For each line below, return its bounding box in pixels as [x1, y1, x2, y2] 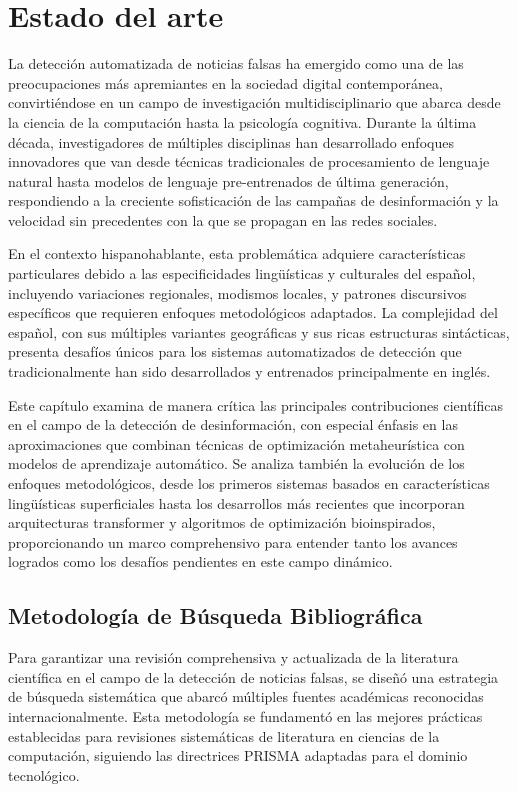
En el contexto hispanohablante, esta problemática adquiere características [8, 243, 466, 264]
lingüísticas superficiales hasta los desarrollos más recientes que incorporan [8, 492, 465, 513]
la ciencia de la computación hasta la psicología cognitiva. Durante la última [8, 111, 477, 132]
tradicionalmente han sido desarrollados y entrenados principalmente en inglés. [8, 361, 491, 382]
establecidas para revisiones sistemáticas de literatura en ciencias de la [8, 725, 440, 746]
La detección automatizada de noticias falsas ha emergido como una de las [8, 53, 464, 74]
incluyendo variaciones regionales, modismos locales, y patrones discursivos [8, 282, 467, 303]
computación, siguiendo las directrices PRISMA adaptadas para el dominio [8, 745, 468, 766]
